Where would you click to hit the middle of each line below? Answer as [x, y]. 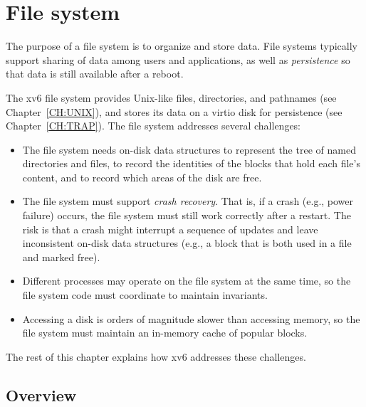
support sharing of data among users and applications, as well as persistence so [178, 59]
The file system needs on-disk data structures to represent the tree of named [189, 149]
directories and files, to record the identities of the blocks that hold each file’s [191, 163]
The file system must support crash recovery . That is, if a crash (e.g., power [188, 201]
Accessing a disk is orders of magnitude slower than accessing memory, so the [191, 318]
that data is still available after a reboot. [95, 74]
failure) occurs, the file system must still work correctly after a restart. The [187, 215]
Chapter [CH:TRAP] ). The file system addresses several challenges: [153, 126]
